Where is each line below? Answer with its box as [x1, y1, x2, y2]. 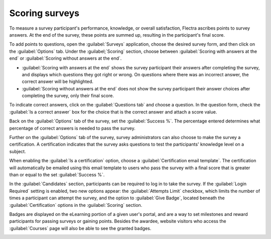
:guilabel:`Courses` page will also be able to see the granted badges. [9, 225, 152, 231]
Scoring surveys [9, 8, 80, 19]
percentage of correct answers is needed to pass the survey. [9, 125, 135, 131]
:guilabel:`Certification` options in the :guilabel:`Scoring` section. [9, 202, 143, 208]
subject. [9, 148, 26, 154]
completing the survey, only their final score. [22, 93, 114, 99]
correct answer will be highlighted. [22, 78, 94, 85]
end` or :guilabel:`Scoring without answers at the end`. [9, 55, 122, 61]
